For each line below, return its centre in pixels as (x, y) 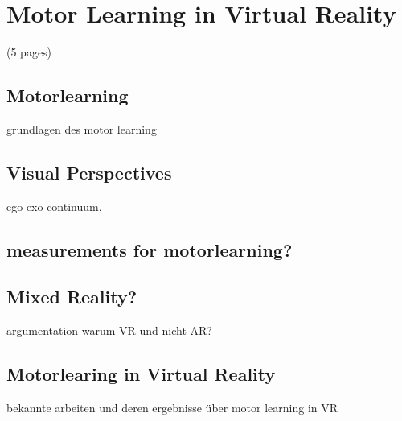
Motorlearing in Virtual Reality (141, 374)
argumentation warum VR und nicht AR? (109, 330)
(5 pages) (29, 52)
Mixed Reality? (72, 297)
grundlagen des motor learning (82, 128)
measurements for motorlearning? (150, 249)
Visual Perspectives (89, 172)
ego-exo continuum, (54, 206)
